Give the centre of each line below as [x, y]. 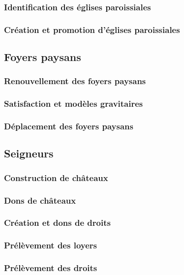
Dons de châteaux [40, 200]
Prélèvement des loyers [50, 245]
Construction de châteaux [56, 177]
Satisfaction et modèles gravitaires [74, 104]
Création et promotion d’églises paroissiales [92, 29]
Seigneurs [29, 153]
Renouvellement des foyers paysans [75, 81]
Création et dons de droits [57, 223]
